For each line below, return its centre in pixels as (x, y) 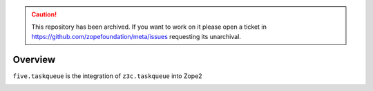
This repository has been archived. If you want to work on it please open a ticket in (149, 27)
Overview (34, 59)
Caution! (44, 14)
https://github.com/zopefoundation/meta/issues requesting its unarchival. (136, 36)
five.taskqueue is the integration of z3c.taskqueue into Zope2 (108, 76)
